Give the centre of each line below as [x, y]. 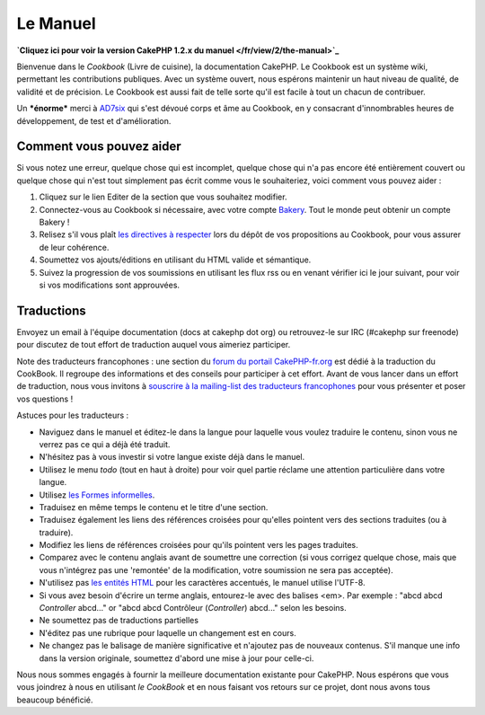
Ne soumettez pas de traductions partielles [119, 621]
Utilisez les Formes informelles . [97, 495]
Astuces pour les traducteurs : [73, 415]
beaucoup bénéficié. [55, 700]
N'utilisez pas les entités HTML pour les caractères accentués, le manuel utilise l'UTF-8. [202, 583]
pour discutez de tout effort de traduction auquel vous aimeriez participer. [154, 345]
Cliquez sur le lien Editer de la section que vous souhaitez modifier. [163, 197]
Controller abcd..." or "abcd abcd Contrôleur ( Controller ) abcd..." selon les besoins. [193, 608]
